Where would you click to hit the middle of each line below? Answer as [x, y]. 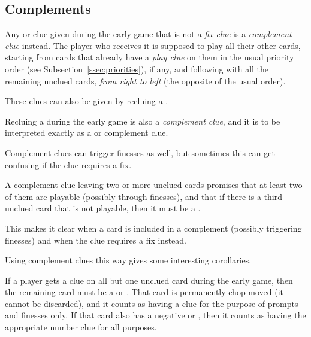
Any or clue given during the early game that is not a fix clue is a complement [148, 34]
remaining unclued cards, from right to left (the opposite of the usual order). [145, 81]
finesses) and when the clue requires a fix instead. [96, 240]
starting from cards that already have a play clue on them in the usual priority [150, 57]
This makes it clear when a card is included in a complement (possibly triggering [153, 228]
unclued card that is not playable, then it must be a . [103, 208]
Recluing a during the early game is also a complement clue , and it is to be [143, 121]
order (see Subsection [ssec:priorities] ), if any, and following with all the [137, 69]
